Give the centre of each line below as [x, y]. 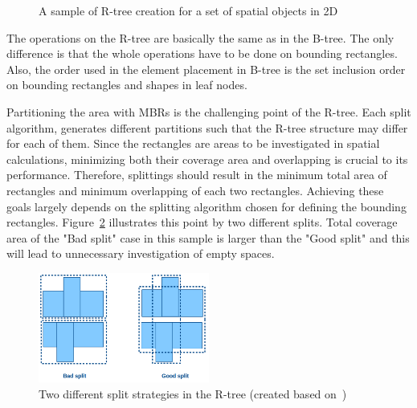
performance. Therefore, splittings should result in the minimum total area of [197, 175]
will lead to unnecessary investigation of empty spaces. [141, 253]
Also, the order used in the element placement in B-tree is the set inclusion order [206, 69]
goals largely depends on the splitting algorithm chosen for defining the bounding [206, 206]
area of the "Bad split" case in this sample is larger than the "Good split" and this [208, 237]
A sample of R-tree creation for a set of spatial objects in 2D [188, 10]
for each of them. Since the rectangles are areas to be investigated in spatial [193, 143]
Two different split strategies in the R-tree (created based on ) [193, 394]
